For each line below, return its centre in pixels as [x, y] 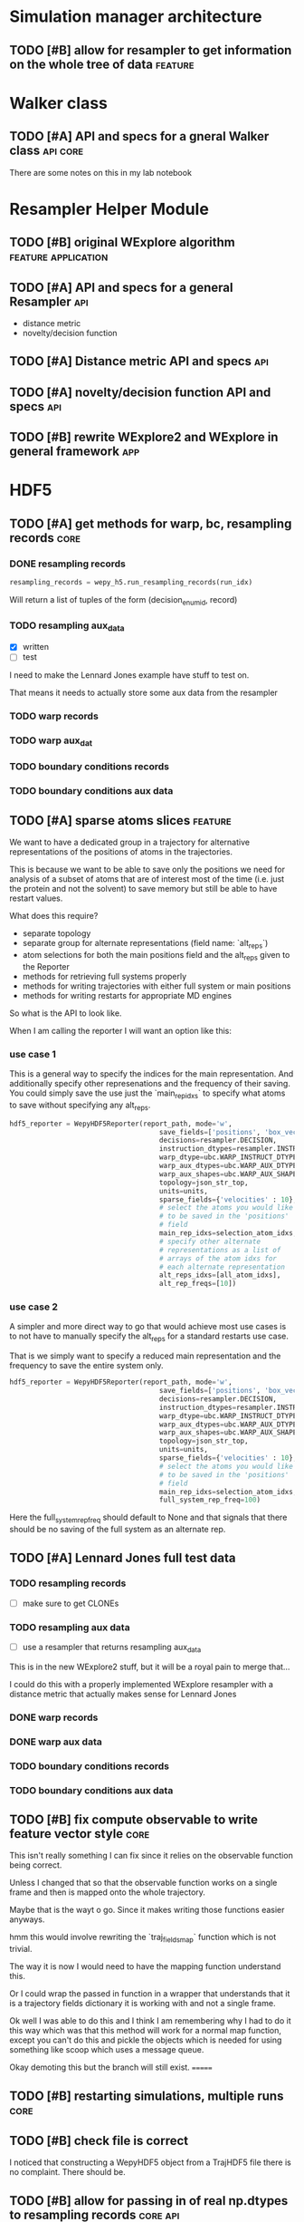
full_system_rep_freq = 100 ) [209, 1500]
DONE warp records [54, 1717]
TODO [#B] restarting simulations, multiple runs [147, 2096]
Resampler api [49, 301]
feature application [59, 257]
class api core [47, 151]
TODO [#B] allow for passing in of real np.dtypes [149, 2201]
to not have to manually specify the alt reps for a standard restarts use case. [149, 1337]
